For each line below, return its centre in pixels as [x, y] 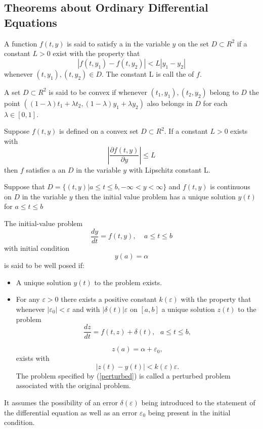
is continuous [230, 186]
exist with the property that [96, 53]
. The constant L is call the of [148, 73]
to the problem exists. [128, 282]
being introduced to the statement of [198, 402]
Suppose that [25, 186]
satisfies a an [46, 169]
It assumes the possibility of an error [61, 402]
